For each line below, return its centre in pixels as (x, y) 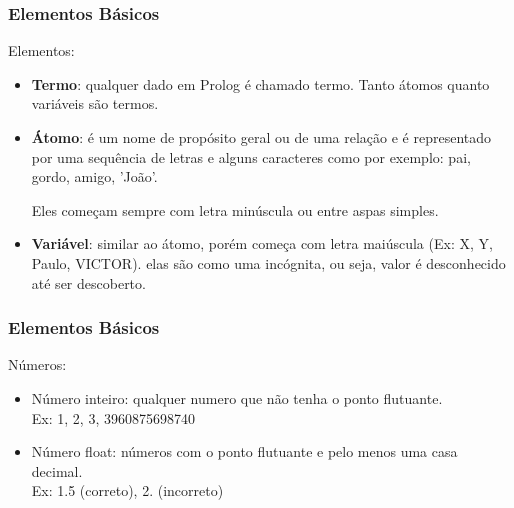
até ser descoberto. (88, 282)
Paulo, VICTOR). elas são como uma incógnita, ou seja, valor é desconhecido (268, 262)
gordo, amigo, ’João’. (94, 176)
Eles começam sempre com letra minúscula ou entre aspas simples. (235, 209)
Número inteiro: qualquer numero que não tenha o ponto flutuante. (237, 397)
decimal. (57, 470)
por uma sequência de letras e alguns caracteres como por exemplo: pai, (251, 156)
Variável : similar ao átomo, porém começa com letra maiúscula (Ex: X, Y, (262, 243)
